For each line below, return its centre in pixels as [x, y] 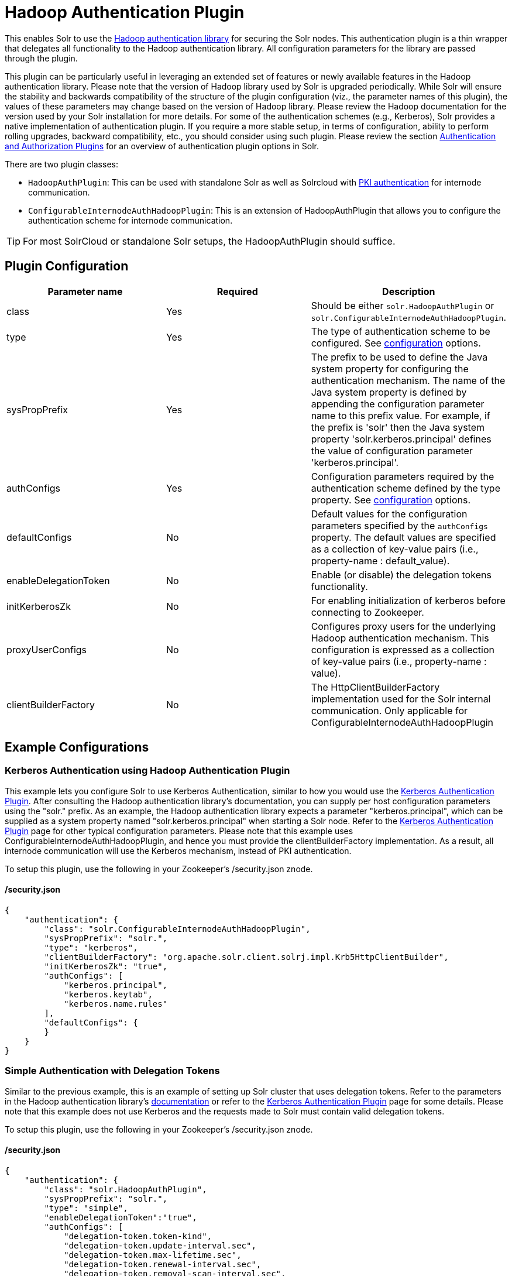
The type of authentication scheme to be [401, 331]
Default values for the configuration [389, 514]
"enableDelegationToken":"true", [121, 1217]
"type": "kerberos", [91, 948]
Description [409, 291]
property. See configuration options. [391, 500]
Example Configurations [77, 747]
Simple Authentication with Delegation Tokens [112, 1071]
